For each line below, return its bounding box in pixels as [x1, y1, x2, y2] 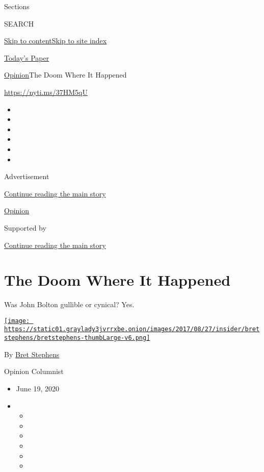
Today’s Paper [4, 52, 49, 63]
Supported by [4, 222, 46, 233]
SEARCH [4, 18, 34, 29]
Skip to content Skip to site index [4, 35, 107, 46]
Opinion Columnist [4, 366, 64, 377]
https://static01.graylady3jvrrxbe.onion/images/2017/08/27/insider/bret [4, 326, 260, 333]
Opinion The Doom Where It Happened [4, 69, 127, 80]
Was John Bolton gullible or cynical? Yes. [4, 299, 135, 310]
